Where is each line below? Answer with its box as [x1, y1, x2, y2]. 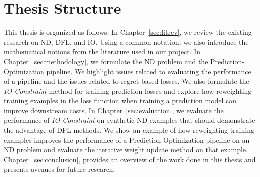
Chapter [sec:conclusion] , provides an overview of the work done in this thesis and [4, 154, 256, 164]
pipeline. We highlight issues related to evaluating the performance [46, 66, 251, 76]
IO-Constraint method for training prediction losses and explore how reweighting [4, 85, 252, 96]
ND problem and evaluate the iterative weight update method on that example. [4, 144, 248, 155]
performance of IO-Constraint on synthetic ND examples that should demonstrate [4, 115, 255, 125]
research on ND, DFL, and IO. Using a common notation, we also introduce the [4, 36, 249, 47]
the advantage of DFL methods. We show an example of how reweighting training [4, 125, 254, 135]
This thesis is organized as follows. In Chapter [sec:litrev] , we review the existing [4, 27, 252, 37]
